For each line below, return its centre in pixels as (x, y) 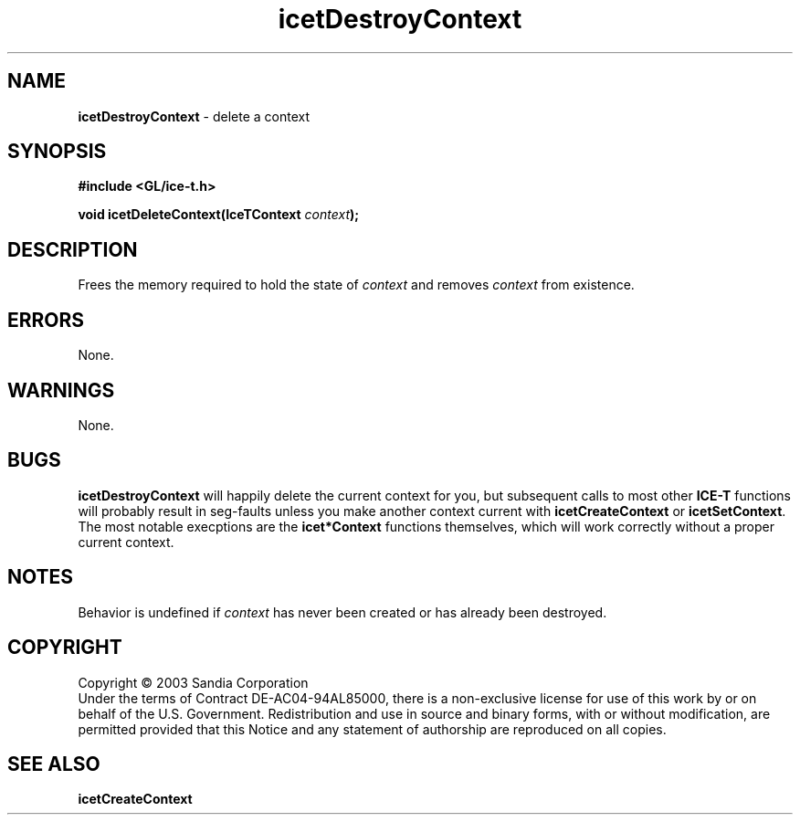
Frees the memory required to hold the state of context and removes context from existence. (356, 285)
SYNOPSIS (57, 152)
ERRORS (46, 320)
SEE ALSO (54, 764)
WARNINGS (61, 390)
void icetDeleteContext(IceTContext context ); (219, 215)
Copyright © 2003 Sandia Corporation (193, 682)
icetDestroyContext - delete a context (194, 116)
